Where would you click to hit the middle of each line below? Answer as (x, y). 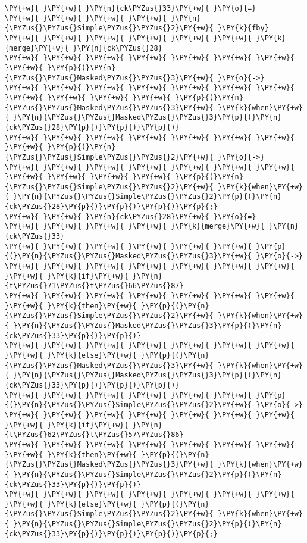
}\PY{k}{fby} (243, 28)
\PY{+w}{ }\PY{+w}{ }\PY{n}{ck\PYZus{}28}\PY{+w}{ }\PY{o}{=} (131, 216)
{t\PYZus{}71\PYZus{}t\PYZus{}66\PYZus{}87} (94, 286)
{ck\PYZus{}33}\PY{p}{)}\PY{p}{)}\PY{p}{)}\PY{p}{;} (111, 534)
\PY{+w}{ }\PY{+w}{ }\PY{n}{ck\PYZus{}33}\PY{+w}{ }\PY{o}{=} (131, 8)
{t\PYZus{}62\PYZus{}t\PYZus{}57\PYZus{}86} (94, 435)
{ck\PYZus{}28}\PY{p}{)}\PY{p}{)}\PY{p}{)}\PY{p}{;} (111, 207)
